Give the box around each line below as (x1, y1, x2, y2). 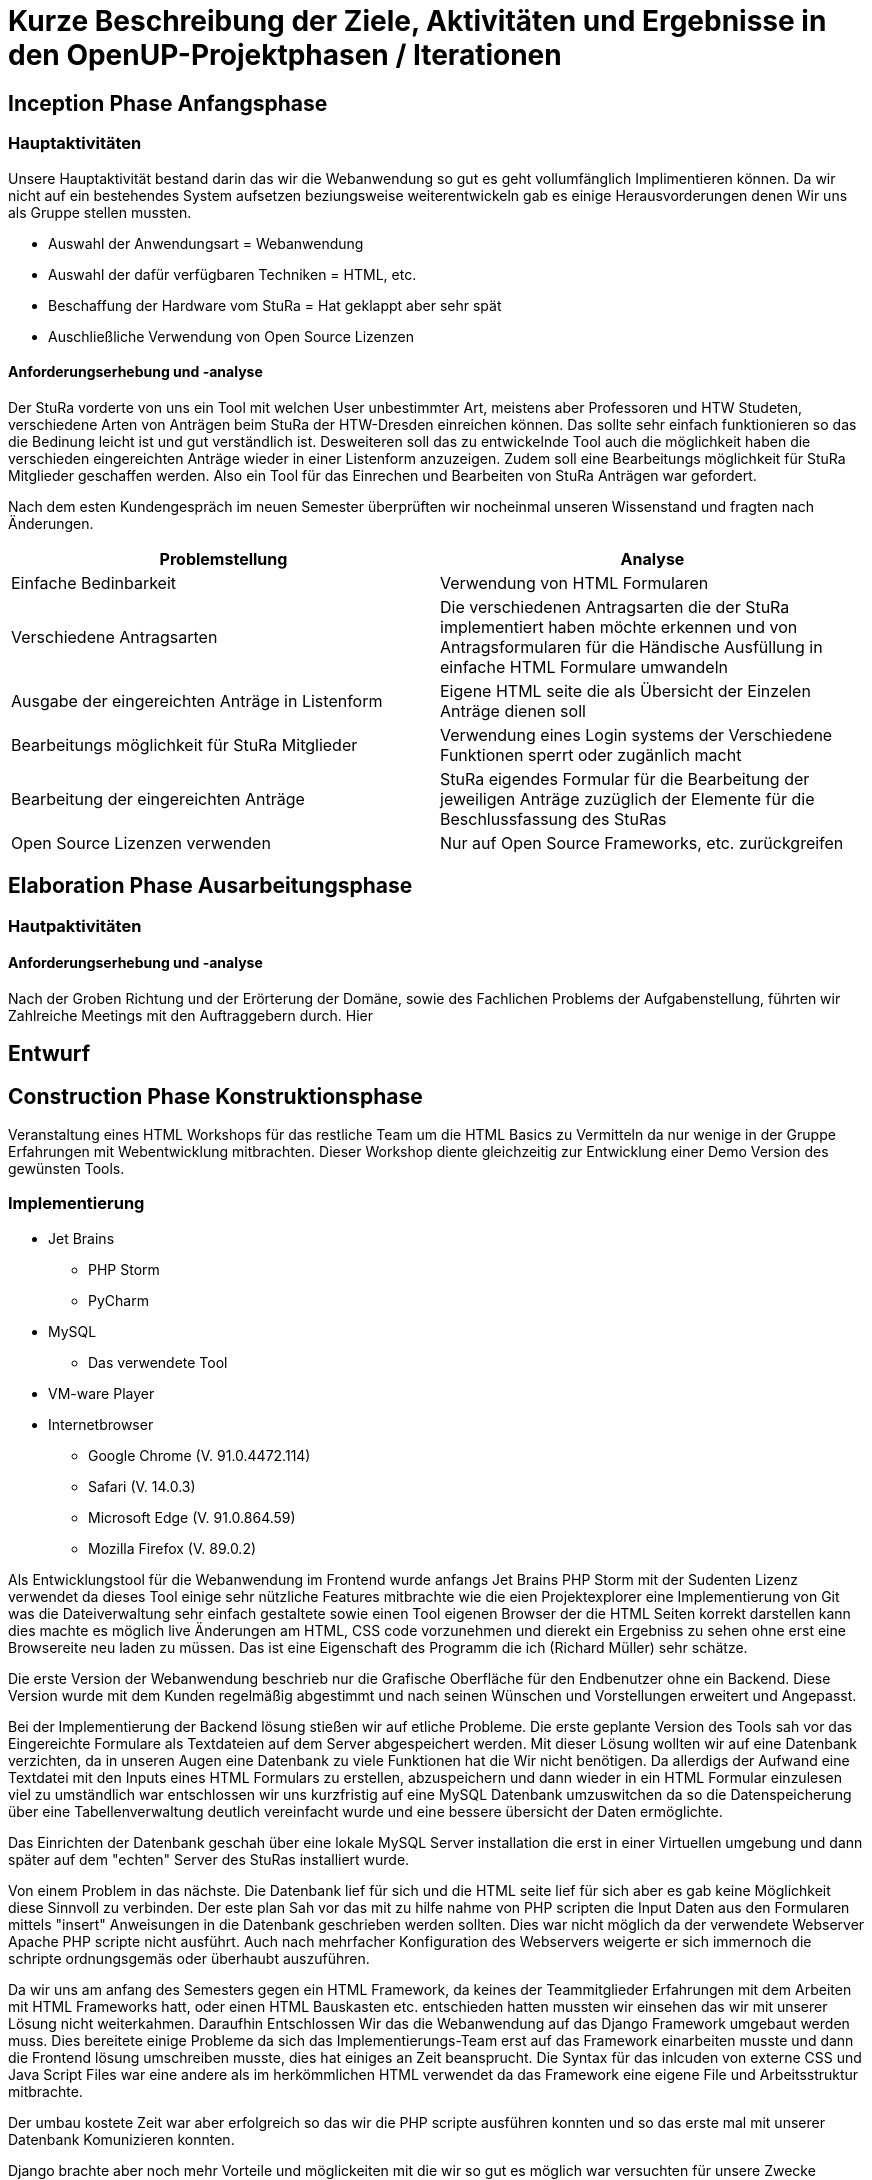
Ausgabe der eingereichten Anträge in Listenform (11, 690, 383, 711)
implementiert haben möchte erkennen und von (440, 616, 798, 637)
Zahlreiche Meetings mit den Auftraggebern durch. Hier (8, 1006, 374, 1024)
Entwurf (8, 1041, 91, 1067)
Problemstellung (159, 548, 288, 569)
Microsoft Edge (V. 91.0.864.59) (88, 1508, 296, 1526)
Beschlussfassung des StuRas (440, 808, 667, 829)
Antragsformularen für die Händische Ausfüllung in (440, 636, 823, 657)
